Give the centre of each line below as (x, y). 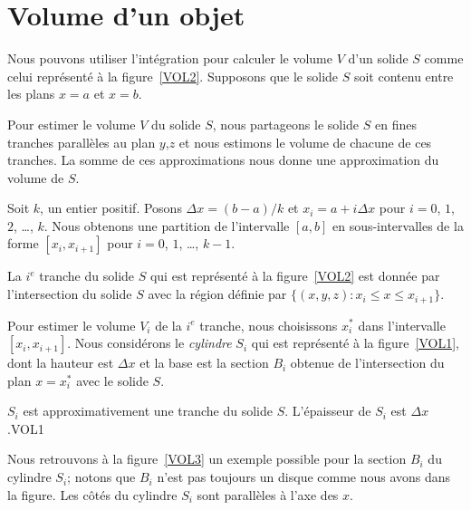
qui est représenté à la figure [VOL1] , (355, 343)
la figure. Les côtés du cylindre (92, 494)
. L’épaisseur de (328, 411)
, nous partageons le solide (286, 124)
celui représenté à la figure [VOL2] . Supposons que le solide (173, 76)
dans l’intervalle (402, 325)
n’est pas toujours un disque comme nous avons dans (304, 477)
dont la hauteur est (61, 363)
